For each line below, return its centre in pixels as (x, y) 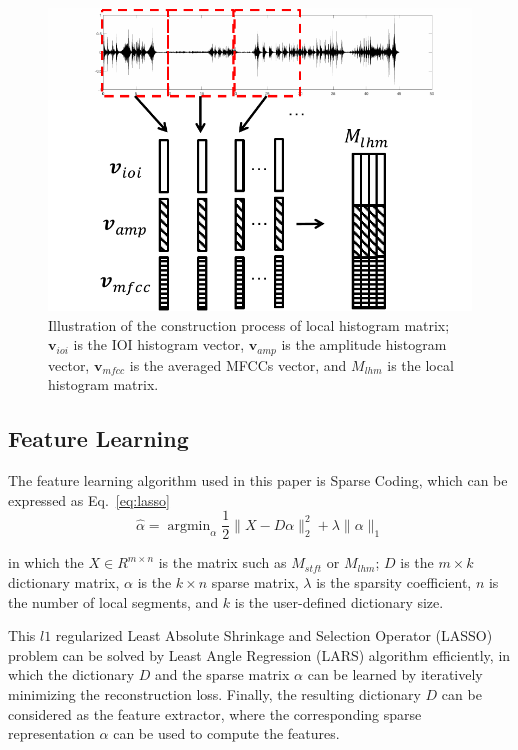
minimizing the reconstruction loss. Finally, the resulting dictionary (214, 693)
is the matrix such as (222, 562)
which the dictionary (71, 674)
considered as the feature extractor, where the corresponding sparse (215, 713)
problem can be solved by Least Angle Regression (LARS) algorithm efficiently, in (259, 654)
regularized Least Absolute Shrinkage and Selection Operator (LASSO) (274, 635)
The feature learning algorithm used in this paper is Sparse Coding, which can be (258, 480)
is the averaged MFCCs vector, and (238, 364)
